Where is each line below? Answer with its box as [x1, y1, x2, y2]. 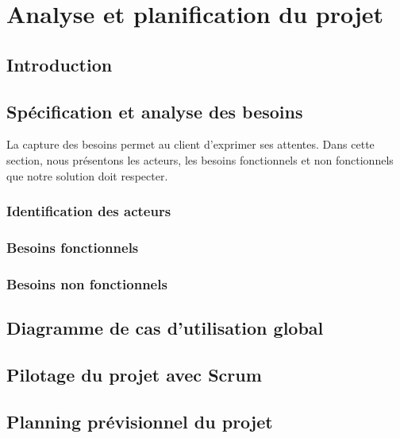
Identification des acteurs [6, 201, 171, 221]
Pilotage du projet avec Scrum [6, 362, 262, 386]
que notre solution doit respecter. [6, 167, 168, 184]
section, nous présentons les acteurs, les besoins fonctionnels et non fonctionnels [6, 151, 394, 168]
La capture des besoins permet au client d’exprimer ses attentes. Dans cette [6, 136, 375, 153]
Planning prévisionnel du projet [6, 409, 273, 433]
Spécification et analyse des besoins [6, 99, 303, 123]
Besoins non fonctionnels [6, 273, 167, 293]
